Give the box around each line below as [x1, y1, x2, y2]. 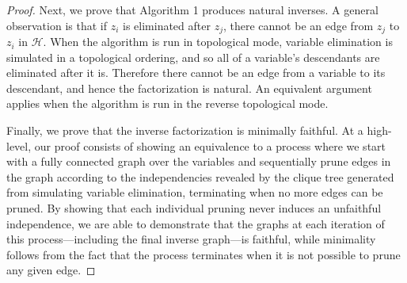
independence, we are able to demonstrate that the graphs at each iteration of [6, 215, 385, 231]
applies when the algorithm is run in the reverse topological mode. [6, 95, 329, 112]
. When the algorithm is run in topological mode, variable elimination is [43, 33, 393, 50]
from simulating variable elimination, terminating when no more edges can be [6, 184, 383, 201]
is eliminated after [123, 17, 211, 33]
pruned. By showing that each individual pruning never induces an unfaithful [6, 199, 382, 216]
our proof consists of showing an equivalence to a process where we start [34, 137, 386, 154]
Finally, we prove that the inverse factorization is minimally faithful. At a [6, 122, 363, 139]
